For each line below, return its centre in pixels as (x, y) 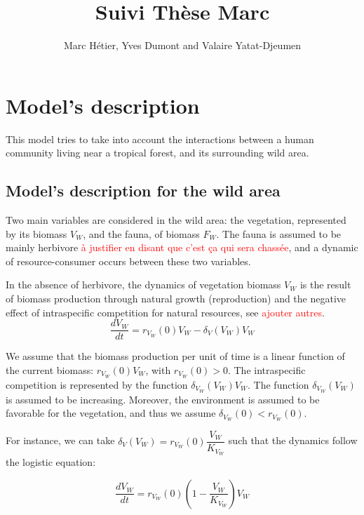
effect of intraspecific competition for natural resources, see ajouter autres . (165, 312)
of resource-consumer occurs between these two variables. (128, 261)
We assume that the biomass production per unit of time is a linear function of (175, 356)
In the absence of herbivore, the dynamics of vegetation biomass (143, 285)
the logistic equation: (51, 461)
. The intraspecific (267, 369)
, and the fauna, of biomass (141, 233)
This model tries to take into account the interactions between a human (160, 139)
